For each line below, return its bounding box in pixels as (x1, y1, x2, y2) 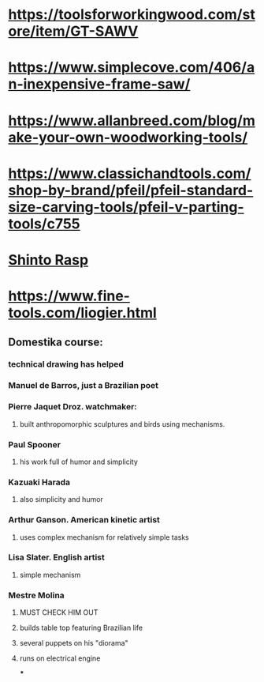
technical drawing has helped (8, 359, 125, 370)
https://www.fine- (8, 287, 130, 305)
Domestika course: (8, 335, 104, 349)
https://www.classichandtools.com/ (8, 164, 251, 183)
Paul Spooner (8, 439, 61, 450)
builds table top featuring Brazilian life (19, 623, 143, 633)
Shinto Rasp (8, 251, 89, 269)
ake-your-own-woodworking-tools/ (8, 128, 248, 146)
